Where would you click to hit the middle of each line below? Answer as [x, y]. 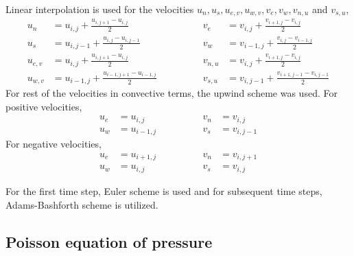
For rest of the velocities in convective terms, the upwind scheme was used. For [172, 93]
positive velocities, [44, 106]
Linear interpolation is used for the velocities [100, 9]
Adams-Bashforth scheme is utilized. [82, 204]
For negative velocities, [54, 144]
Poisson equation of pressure [109, 241]
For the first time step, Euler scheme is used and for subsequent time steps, [164, 190]
